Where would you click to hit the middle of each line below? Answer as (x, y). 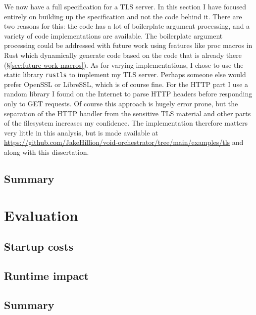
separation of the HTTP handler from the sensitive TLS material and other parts (128, 113)
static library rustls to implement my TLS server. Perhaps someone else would (125, 74)
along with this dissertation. (47, 152)
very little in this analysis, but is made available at (81, 132)
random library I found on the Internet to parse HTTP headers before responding (128, 94)
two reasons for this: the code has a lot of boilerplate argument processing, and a (127, 26)
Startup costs (39, 247)
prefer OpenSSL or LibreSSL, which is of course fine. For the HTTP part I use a (126, 84)
